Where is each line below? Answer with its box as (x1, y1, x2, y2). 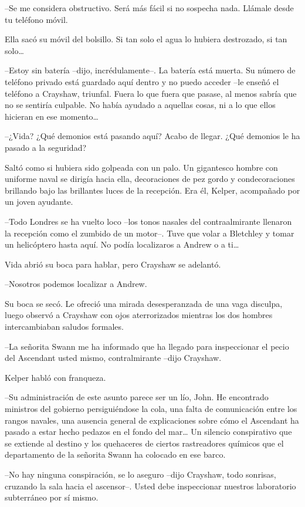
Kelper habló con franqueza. (5, 371, 106, 383)
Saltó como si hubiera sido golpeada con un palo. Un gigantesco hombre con (5, 161, 278, 173)
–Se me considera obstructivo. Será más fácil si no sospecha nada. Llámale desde (5, 2, 294, 13)
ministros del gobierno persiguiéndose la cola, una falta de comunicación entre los (5, 403, 297, 415)
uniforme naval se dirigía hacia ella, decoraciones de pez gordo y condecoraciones (5, 173, 295, 185)
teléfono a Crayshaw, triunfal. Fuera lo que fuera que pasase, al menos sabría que (5, 87, 297, 99)
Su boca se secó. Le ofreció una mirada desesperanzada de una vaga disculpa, (5, 297, 283, 309)
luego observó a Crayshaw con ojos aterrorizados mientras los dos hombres (5, 309, 273, 321)
